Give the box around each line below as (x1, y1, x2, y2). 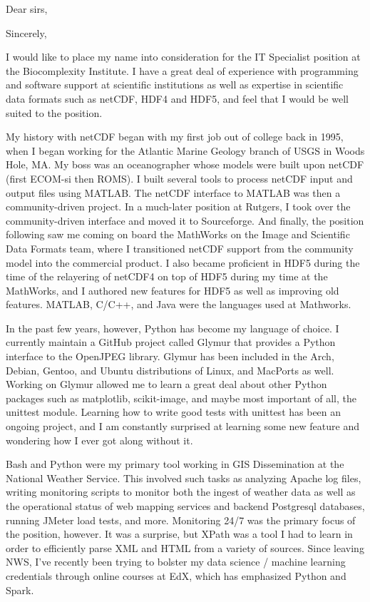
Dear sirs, (6, 1, 48, 16)
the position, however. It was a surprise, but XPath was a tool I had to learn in (6, 526, 353, 541)
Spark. (6, 582, 34, 597)
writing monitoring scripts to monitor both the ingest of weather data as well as (6, 484, 356, 499)
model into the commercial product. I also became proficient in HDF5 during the (6, 255, 360, 270)
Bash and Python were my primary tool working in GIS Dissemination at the (6, 456, 344, 471)
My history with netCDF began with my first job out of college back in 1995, (6, 129, 344, 144)
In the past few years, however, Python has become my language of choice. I (6, 320, 339, 335)
